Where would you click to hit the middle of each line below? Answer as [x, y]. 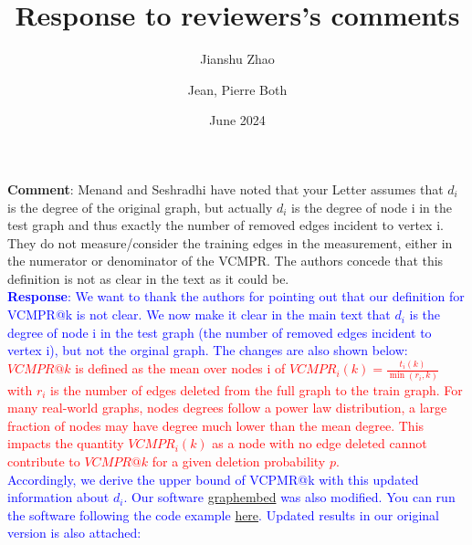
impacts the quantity [66, 443]
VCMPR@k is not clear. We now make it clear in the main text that [199, 314]
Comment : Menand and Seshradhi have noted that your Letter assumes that [226, 189]
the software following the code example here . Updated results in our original [223, 514]
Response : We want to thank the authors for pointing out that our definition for [236, 296]
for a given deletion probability [239, 461]
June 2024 [237, 120]
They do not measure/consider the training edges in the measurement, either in [230, 242]
